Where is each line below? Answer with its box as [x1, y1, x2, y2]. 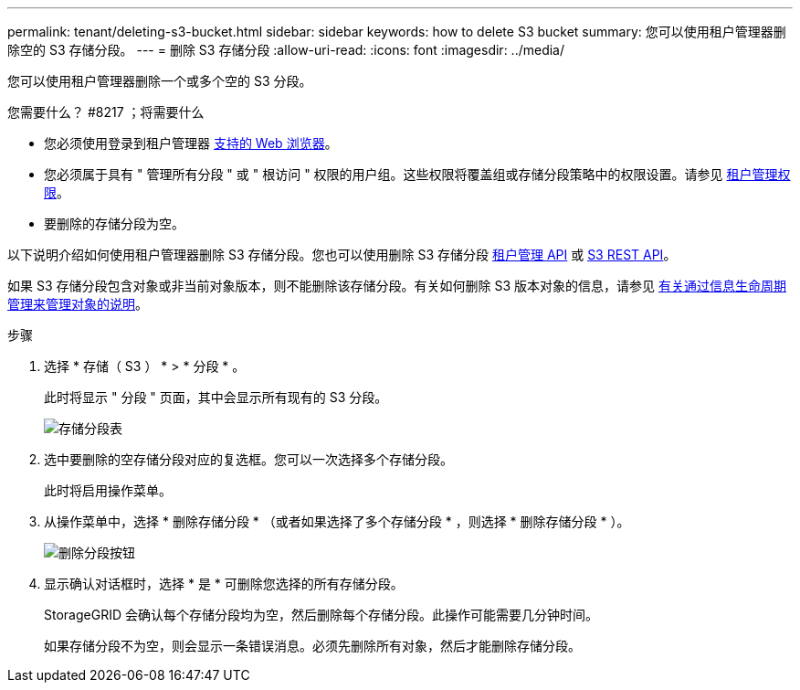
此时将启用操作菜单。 [44, 483, 172, 498]
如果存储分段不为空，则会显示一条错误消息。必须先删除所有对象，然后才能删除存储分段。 [44, 638, 581, 653]
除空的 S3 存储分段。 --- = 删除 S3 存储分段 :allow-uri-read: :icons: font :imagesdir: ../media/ [7, 42, 565, 58]
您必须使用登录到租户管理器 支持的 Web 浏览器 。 [44, 135, 338, 151]
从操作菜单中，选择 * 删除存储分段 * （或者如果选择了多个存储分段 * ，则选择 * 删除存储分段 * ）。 [44, 514, 630, 529]
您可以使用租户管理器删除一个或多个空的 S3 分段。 [7, 73, 312, 89]
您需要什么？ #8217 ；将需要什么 [7, 104, 205, 120]
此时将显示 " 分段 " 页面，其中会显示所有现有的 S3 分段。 [44, 389, 388, 405]
